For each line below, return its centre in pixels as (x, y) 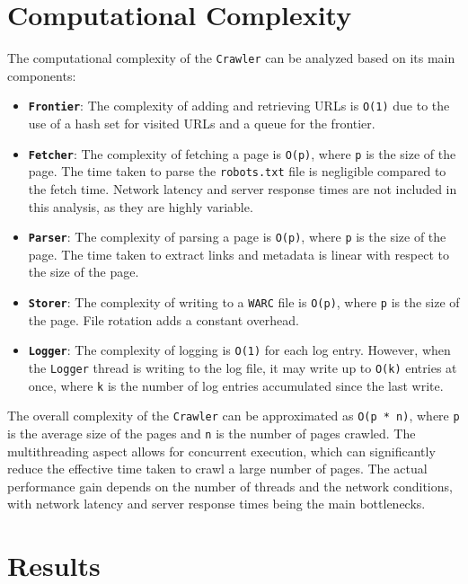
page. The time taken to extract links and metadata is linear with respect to (238, 254)
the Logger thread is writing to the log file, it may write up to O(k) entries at (243, 367)
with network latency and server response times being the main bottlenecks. (216, 504)
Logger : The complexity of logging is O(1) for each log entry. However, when (239, 350)
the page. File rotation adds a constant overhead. (163, 319)
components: (42, 75)
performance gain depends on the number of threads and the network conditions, (230, 486)
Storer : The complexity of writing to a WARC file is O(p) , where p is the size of (244, 301)
